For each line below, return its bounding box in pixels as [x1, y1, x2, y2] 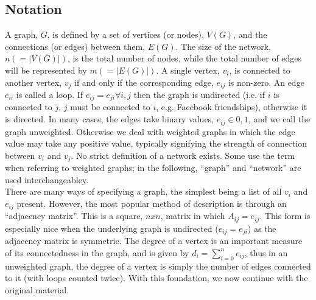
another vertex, [5, 75, 62, 88]
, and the [233, 28, 267, 41]
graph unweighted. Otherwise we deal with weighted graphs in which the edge [5, 125, 295, 138]
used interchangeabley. [5, 173, 89, 186]
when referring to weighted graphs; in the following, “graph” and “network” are [5, 161, 301, 174]
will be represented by [5, 63, 87, 76]
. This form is [259, 209, 311, 222]
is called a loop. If [16, 88, 83, 101]
